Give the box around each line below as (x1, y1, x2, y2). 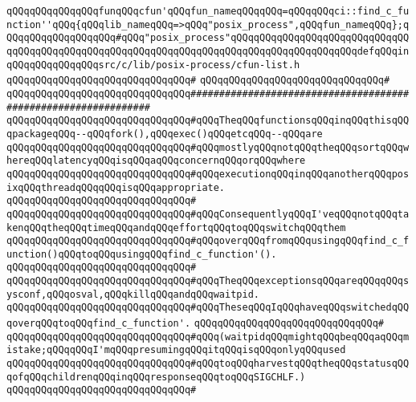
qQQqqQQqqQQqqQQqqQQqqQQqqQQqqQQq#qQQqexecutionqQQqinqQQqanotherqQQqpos (6, 168, 410, 180)
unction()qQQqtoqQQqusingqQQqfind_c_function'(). (6, 248, 277, 260)
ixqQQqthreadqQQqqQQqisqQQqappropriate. (6, 181, 226, 193)
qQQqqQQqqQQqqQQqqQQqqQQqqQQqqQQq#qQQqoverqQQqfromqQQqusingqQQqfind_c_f (6, 235, 410, 247)
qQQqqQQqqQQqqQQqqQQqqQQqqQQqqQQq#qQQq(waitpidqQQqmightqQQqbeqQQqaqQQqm (6, 331, 410, 343)
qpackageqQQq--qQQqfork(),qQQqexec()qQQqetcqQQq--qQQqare (6, 128, 323, 140)
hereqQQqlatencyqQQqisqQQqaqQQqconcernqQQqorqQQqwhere (6, 155, 306, 167)
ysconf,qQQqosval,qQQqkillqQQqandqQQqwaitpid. (6, 288, 259, 300)
